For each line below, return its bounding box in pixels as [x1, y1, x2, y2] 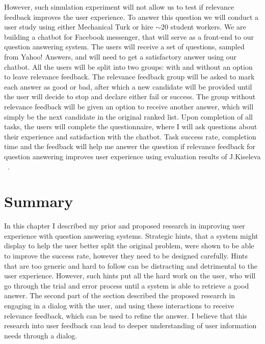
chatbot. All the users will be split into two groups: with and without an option [4, 61, 253, 72]
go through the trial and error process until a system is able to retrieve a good [4, 280, 249, 291]
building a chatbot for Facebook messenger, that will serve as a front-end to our [4, 31, 254, 42]
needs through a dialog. [4, 330, 77, 340]
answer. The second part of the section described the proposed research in [4, 290, 235, 301]
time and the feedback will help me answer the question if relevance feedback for [4, 141, 255, 152]
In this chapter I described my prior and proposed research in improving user [4, 220, 245, 231]
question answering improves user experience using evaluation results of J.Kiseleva [4, 151, 261, 161]
